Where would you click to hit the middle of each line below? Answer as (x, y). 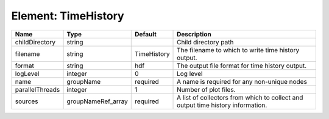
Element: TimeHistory (68, 16)
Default (146, 34)
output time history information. (222, 105)
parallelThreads (37, 89)
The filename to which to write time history (238, 50)
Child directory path (205, 42)
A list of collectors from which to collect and (240, 97)
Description (194, 34)
